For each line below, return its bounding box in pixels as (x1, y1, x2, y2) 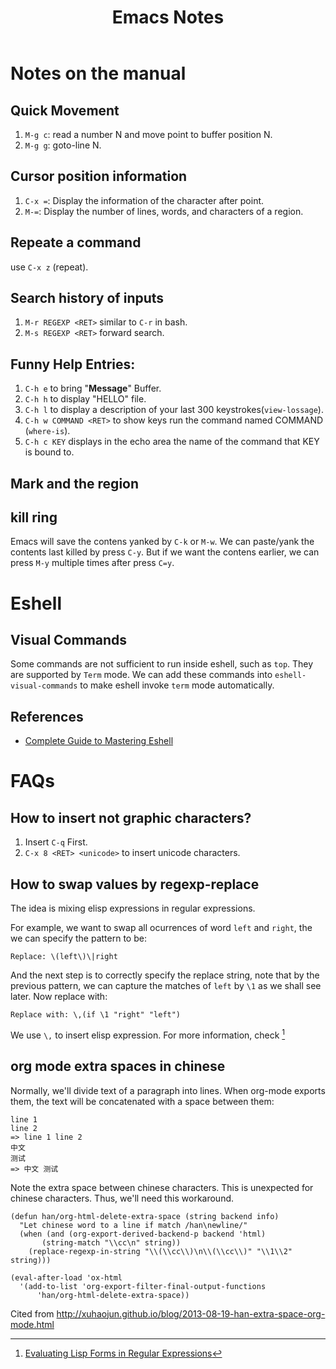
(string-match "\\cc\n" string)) (41, 1237, 182, 1248)
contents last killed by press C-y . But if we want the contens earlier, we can (10, 546, 320, 558)
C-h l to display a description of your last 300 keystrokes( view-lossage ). (24, 404, 324, 416)
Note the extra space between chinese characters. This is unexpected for (10, 1181, 314, 1193)
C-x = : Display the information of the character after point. (24, 194, 265, 206)
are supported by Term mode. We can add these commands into (10, 669, 273, 681)
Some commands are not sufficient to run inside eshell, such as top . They (10, 658, 314, 670)
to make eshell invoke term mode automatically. (79, 679, 275, 691)
